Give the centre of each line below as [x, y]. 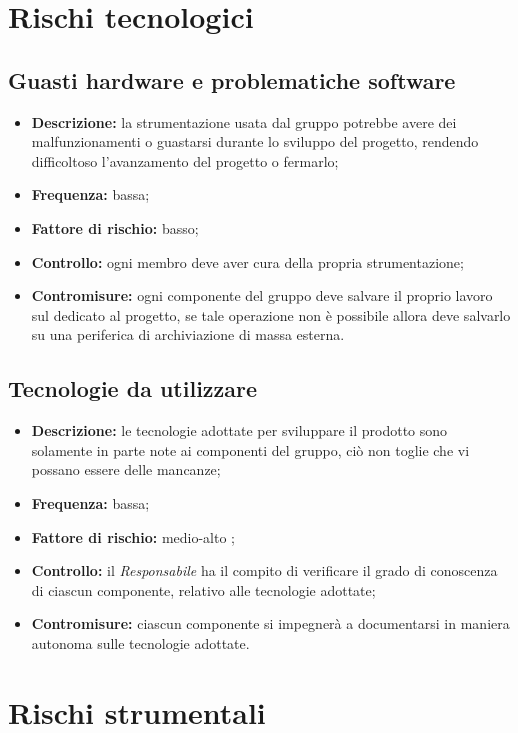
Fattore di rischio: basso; [115, 227]
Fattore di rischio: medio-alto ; [133, 536]
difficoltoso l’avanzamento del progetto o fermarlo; [185, 160]
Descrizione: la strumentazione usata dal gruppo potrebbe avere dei [244, 121]
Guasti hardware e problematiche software [232, 79]
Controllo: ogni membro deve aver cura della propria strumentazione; [247, 261]
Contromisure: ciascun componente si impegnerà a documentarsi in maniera [270, 623]
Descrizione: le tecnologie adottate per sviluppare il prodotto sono [239, 430]
